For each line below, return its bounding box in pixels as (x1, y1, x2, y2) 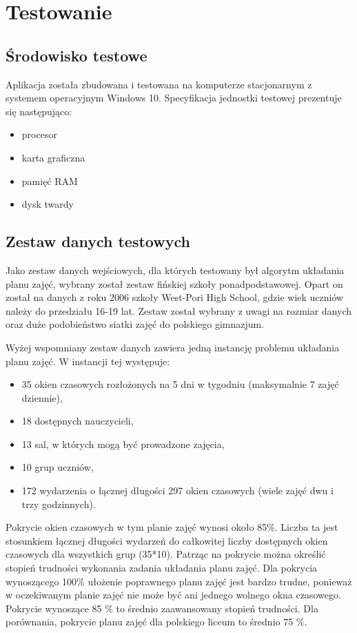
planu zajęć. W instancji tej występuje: (6, 353, 170, 368)
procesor (21, 127, 57, 142)
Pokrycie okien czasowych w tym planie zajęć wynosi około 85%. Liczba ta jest (6, 520, 338, 534)
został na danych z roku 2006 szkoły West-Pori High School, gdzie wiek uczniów (6, 290, 344, 304)
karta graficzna (21, 150, 85, 164)
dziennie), (21, 390, 63, 405)
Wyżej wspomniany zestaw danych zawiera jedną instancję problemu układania (6, 340, 340, 354)
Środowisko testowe (6, 44, 147, 66)
